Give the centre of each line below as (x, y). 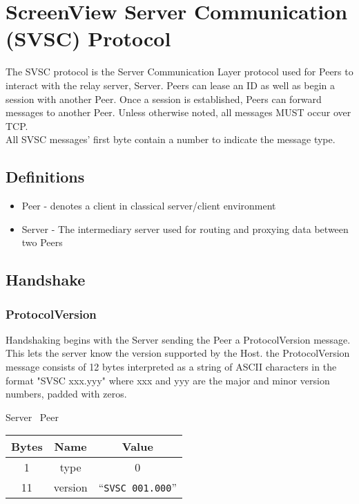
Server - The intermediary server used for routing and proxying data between (185, 228)
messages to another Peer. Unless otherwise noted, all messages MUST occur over (178, 112)
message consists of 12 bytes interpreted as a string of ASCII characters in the (171, 367)
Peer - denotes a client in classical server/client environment (149, 206)
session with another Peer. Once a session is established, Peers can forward (164, 99)
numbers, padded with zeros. (66, 394)
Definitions (45, 177)
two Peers (42, 242)
